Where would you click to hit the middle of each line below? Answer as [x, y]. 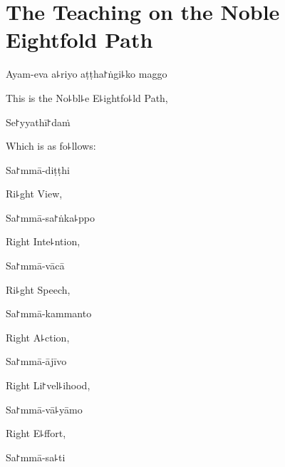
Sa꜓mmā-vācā [35, 266]
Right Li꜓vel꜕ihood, [48, 385]
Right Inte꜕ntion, [43, 241]
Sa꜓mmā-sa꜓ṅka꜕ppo [50, 217]
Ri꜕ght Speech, [38, 289]
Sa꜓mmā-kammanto [49, 313]
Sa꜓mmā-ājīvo [36, 361]
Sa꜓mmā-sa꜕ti [36, 457]
